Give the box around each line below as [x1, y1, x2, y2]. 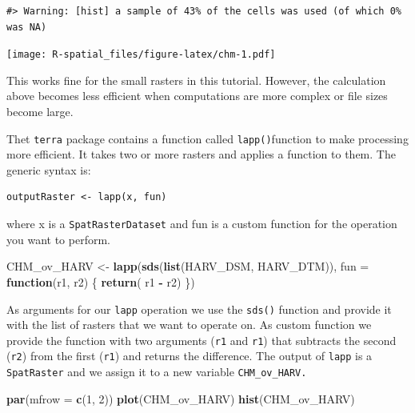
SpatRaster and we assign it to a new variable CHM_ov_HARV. [6, 363, 307, 380]
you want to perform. [6, 231, 110, 247]
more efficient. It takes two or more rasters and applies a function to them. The [6, 146, 396, 162]
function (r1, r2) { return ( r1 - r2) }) [6, 273, 195, 290]
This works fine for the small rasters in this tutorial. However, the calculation [6, 71, 386, 88]
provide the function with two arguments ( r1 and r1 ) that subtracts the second [6, 331, 397, 348]
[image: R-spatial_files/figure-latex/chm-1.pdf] [6, 49, 276, 61]
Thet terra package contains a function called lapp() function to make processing [6, 130, 409, 146]
